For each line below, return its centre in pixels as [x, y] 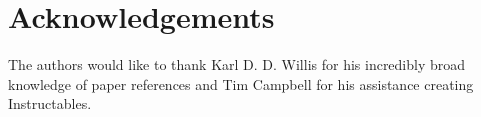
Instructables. [50, 103]
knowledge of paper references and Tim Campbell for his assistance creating [241, 83]
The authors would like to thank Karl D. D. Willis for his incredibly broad [237, 64]
